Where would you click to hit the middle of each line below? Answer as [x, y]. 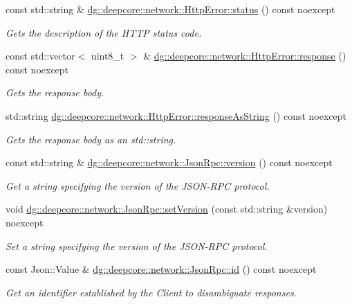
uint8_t [108, 56]
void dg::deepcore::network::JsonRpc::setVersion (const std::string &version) [167, 209]
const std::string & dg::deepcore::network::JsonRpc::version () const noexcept [169, 162]
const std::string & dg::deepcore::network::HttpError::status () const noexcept [170, 9]
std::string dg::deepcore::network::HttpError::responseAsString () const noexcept [176, 115]
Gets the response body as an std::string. [91, 139]
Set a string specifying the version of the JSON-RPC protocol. [137, 245]
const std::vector [40, 56]
